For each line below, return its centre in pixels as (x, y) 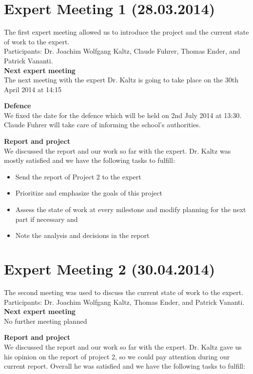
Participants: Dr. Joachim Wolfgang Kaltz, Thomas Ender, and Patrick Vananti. (124, 302)
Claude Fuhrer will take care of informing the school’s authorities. (102, 125)
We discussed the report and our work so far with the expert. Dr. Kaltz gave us (123, 346)
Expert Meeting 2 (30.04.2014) (109, 269)
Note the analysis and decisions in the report (82, 235)
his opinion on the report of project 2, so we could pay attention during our (117, 356)
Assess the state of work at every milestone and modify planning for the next (131, 209)
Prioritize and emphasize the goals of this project (89, 193)
